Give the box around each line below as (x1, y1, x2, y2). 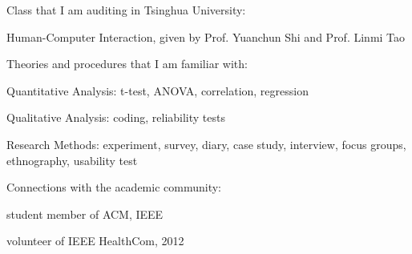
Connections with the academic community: (6, 179, 222, 196)
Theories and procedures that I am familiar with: (6, 55, 248, 72)
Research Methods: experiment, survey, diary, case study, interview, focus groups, (6, 135, 406, 152)
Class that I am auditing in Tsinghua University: (6, 2, 246, 18)
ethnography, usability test (6, 151, 138, 168)
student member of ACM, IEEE (6, 205, 164, 222)
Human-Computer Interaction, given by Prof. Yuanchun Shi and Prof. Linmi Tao (6, 28, 406, 45)
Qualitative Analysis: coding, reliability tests (6, 109, 225, 126)
